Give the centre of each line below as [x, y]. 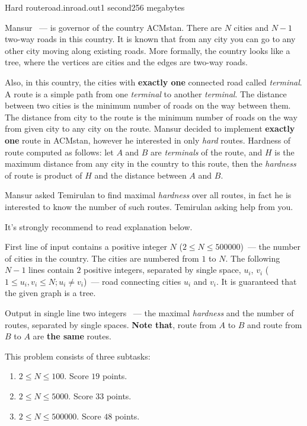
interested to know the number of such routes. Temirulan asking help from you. [149, 206]
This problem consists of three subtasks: [78, 356]
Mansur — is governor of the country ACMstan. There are [113, 27]
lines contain [51, 270]
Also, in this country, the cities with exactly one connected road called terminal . [153, 82]
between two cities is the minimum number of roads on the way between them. [148, 105]
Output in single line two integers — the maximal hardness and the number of [149, 313]
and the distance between [140, 175]
